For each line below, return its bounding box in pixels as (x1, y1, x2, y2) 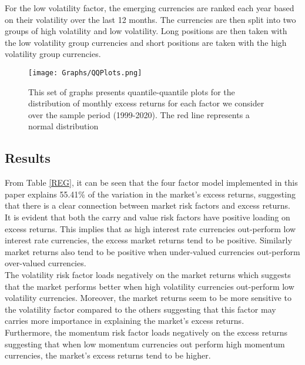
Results (5, 149, 51, 167)
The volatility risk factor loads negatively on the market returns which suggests (5, 268, 291, 280)
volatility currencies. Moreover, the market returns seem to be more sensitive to (5, 292, 291, 304)
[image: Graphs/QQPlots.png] (28, 68, 142, 77)
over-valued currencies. (5, 257, 86, 269)
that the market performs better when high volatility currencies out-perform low (5, 280, 294, 292)
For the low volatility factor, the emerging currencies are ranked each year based (5, 2, 294, 14)
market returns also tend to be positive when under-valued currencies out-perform (5, 245, 300, 257)
